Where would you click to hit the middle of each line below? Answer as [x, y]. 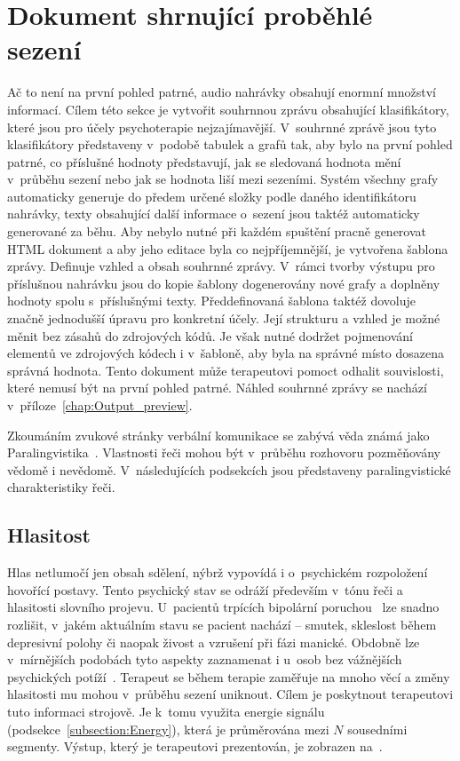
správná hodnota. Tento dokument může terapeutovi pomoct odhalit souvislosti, [226, 370]
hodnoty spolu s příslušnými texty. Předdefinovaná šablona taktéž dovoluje [211, 301]
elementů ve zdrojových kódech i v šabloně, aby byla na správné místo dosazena [226, 353]
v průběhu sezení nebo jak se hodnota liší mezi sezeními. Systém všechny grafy [223, 179]
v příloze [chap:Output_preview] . [100, 405]
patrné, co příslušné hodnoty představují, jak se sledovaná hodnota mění [204, 161]
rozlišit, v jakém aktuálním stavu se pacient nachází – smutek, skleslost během [222, 624]
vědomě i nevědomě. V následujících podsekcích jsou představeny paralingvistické [229, 469]
